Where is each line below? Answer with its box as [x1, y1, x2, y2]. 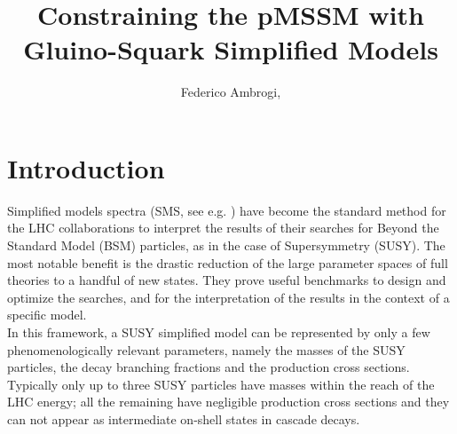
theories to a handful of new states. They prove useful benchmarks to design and [7, 271, 446, 289]
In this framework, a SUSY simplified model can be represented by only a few [7, 323, 430, 341]
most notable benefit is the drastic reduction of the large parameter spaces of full [7, 253, 448, 272]
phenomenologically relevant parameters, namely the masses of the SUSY [7, 340, 406, 359]
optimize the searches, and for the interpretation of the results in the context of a [7, 288, 450, 306]
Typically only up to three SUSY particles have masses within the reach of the [7, 375, 435, 393]
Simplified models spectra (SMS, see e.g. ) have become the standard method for [7, 201, 446, 219]
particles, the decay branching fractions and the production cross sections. [7, 358, 410, 376]
